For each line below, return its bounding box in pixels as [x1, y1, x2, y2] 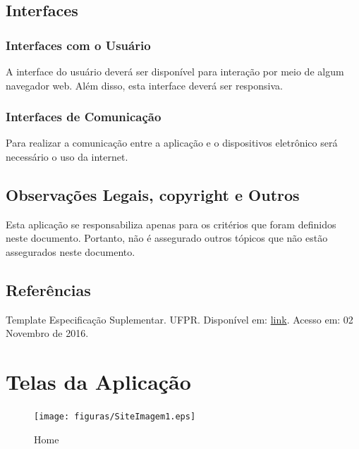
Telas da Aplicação [6, 367, 191, 396]
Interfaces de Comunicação [6, 108, 162, 125]
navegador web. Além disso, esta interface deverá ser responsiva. [6, 78, 283, 92]
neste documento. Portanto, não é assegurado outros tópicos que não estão [6, 230, 328, 245]
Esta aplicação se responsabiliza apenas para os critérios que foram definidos [6, 216, 336, 231]
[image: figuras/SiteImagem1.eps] [34, 412, 196, 422]
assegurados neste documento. [6, 244, 135, 259]
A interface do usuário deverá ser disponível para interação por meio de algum [6, 64, 344, 78]
